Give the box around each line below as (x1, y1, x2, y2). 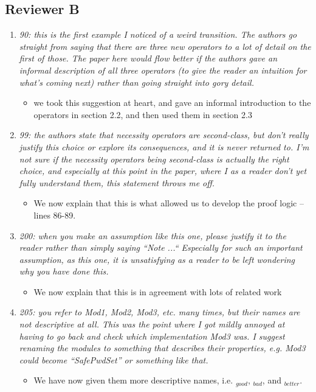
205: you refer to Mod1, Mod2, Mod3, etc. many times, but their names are (19, 306, 300, 318)
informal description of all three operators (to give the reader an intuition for (19, 63, 307, 76)
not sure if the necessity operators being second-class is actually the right (19, 152, 289, 165)
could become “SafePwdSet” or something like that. (19, 353, 208, 366)
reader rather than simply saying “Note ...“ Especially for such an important (19, 241, 303, 254)
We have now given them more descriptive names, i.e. (33, 374, 233, 387)
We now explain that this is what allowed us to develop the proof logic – (33, 197, 304, 209)
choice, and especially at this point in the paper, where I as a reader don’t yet (19, 164, 307, 177)
